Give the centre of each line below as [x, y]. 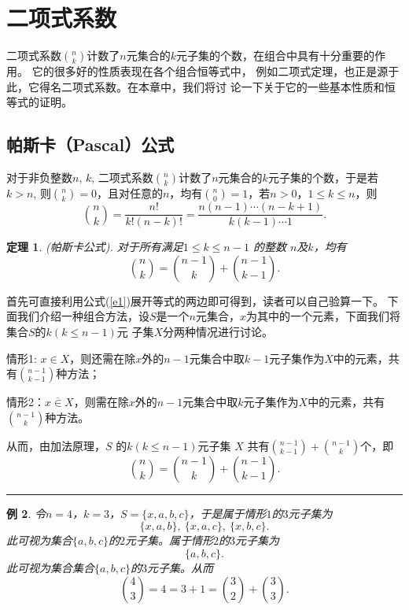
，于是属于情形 [228, 513]
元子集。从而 [180, 567]
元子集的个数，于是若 [323, 177]
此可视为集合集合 [50, 567]
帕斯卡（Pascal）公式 [90, 144]
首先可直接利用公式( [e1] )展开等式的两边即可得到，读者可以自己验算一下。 [195, 300]
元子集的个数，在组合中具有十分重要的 [276, 55]
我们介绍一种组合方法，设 [83, 316]
